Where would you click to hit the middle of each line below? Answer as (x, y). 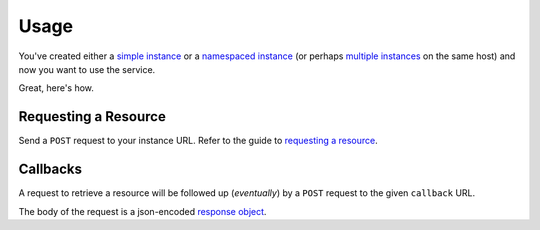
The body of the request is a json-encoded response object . (142, 211)
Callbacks (50, 169)
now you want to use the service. (87, 69)
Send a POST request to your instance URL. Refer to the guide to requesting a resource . (198, 141)
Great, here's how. (56, 88)
